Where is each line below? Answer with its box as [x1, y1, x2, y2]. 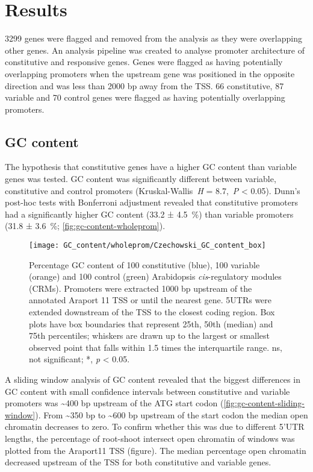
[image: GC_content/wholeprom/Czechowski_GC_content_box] [29, 241, 266, 250]
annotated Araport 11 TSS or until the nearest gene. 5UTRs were [29, 294, 272, 306]
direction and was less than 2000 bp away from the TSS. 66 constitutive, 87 [5, 79, 284, 92]
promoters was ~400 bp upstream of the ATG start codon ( [5, 397, 224, 409]
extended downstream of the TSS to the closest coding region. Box [29, 306, 275, 318]
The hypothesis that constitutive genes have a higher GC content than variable [5, 160, 297, 173]
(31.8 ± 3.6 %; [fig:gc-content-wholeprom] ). [5, 219, 166, 232]
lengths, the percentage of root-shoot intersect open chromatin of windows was [5, 432, 295, 445]
